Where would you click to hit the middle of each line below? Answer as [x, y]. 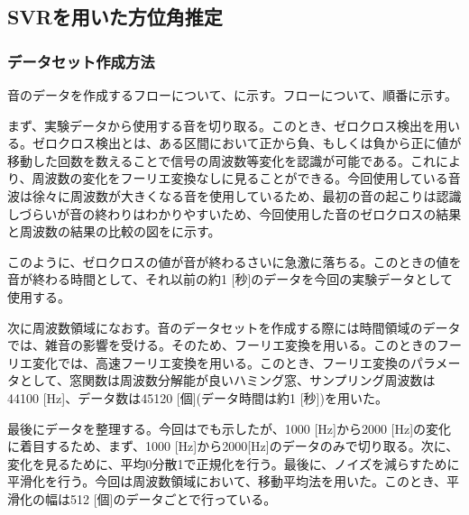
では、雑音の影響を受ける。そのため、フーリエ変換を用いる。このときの [222, 345]
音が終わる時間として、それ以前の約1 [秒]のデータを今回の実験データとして [230, 279]
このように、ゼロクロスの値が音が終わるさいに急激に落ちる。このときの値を [234, 261]
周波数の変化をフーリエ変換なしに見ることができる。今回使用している [240, 178]
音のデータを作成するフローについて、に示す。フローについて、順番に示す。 [232, 95]
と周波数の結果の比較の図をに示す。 [114, 231]
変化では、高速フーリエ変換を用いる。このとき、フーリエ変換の [221, 362]
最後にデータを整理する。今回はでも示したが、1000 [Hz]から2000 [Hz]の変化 [230, 428]
